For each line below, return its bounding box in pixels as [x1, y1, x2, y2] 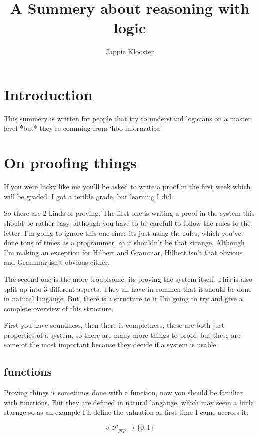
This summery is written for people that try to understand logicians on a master [4, 113, 251, 123]
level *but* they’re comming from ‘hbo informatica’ [4, 123, 162, 133]
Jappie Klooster [105, 46, 154, 57]
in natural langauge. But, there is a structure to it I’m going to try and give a [4, 293, 243, 304]
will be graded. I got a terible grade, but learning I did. [4, 191, 173, 201]
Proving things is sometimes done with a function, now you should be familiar [4, 387, 243, 398]
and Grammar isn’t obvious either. [4, 257, 110, 267]
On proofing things [4, 152, 137, 173]
